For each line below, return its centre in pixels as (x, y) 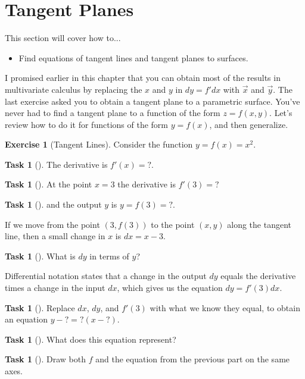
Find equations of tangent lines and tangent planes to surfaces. (133, 57)
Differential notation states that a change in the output (106, 276)
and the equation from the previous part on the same (193, 359)
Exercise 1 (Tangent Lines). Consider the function (99, 144)
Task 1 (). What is (40, 256)
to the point (173, 224)
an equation (26, 319)
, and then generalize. (249, 124)
